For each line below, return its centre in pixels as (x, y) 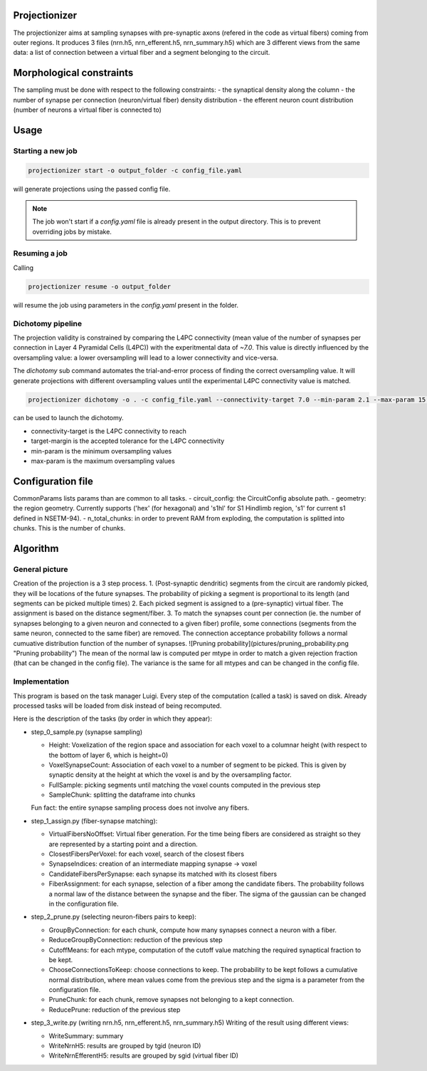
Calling (23, 268)
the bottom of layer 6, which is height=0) (109, 755)
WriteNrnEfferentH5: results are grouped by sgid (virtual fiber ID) (143, 1056)
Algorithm (36, 548)
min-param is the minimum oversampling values (101, 451)
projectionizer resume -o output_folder (99, 286)
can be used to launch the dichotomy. (68, 418)
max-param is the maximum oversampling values (103, 461)
